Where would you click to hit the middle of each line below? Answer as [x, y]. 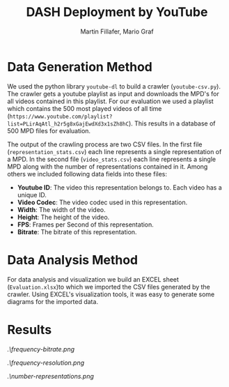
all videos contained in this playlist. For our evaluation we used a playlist [110, 101]
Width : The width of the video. [61, 209]
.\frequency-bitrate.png [41, 349]
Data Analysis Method [73, 260]
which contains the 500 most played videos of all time [85, 108]
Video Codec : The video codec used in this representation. [102, 202]
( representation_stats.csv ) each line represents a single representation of [114, 151]
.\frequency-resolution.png [46, 363]
